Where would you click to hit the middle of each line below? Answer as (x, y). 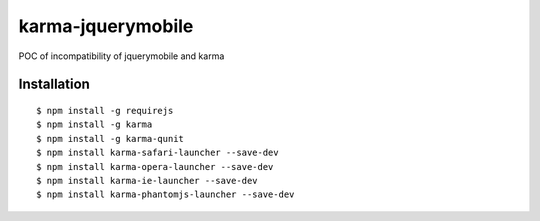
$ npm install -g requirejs (105, 110)
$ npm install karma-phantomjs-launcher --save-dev (165, 194)
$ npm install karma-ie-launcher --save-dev (147, 180)
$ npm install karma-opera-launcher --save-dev (155, 166)
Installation (54, 84)
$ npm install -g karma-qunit (110, 138)
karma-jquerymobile (106, 26)
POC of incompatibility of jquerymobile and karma (121, 56)
